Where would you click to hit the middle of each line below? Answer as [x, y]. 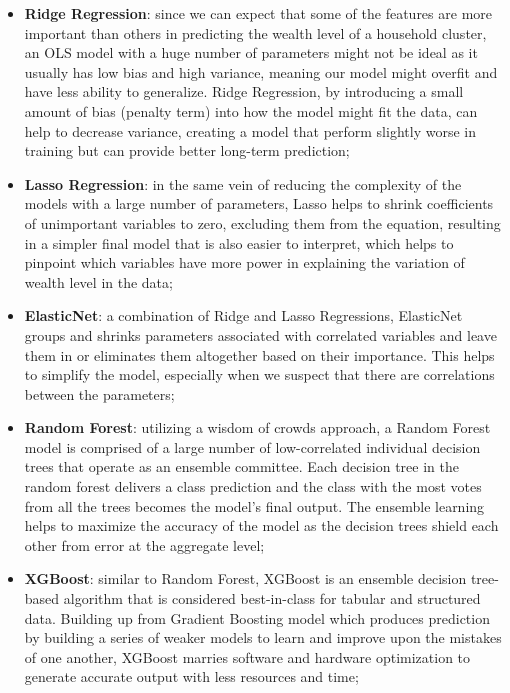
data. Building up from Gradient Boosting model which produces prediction [257, 617]
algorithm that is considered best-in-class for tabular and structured [272, 598]
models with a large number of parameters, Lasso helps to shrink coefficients [259, 203]
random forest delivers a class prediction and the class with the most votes [253, 486]
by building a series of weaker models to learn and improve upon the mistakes [263, 637]
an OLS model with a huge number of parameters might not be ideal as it [251, 52]
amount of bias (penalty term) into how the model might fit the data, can [251, 110]
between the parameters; [99, 393]
